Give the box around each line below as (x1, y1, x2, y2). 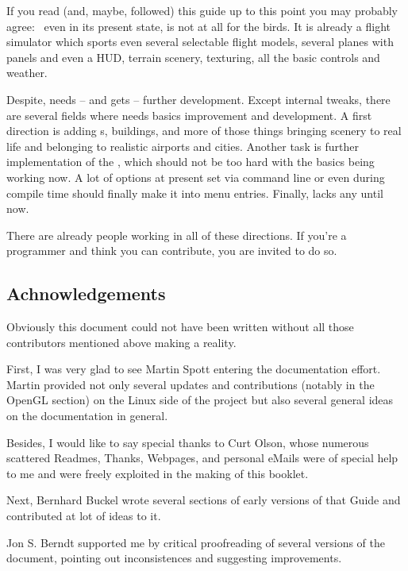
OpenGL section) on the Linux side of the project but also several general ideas (6, 392, 394, 408)
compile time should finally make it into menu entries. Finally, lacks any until (6, 184, 383, 201)
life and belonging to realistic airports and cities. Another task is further (6, 137, 359, 154)
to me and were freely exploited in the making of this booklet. (6, 465, 309, 481)
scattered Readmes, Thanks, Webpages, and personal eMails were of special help (6, 449, 398, 466)
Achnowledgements (6, 281, 166, 306)
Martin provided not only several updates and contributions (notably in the (6, 376, 375, 392)
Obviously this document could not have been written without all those (6, 318, 354, 335)
